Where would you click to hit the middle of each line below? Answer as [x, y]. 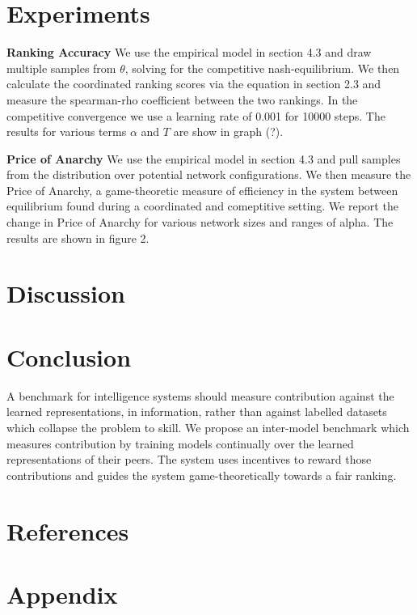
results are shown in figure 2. [78, 238]
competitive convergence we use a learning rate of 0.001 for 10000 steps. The [196, 115]
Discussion [66, 293]
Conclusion [69, 356]
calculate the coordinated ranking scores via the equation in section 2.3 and [194, 84]
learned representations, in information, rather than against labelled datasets [197, 411]
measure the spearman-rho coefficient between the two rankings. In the [182, 99]
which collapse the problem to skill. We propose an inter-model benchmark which [208, 427]
